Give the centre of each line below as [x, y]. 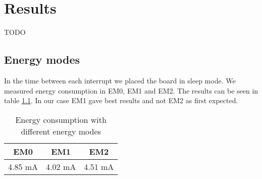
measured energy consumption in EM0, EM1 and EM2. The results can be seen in [131, 90]
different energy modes [61, 131]
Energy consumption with [61, 119]
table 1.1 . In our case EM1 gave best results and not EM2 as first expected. [121, 100]
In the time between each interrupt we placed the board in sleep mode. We [120, 80]
